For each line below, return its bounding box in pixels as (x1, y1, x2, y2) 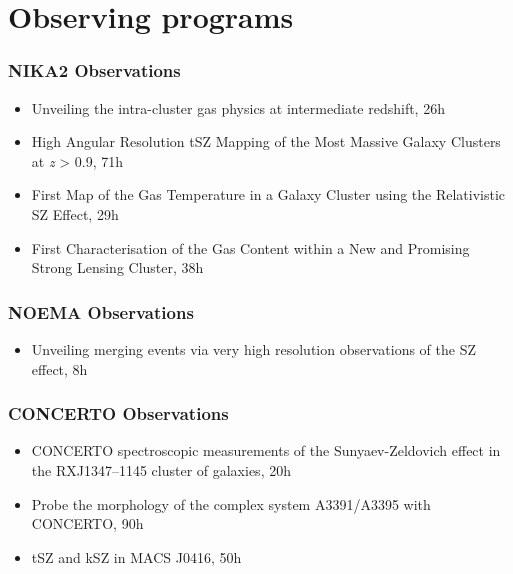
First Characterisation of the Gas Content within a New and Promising (31, 237, 470, 258)
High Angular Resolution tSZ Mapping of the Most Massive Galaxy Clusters (31, 131, 501, 152)
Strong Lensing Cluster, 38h (31, 257, 204, 278)
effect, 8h (31, 358, 88, 379)
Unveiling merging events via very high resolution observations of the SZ (31, 338, 476, 359)
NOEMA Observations (8, 299, 194, 324)
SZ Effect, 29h (31, 203, 119, 224)
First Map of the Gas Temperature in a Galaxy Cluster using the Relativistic (31, 184, 506, 205)
